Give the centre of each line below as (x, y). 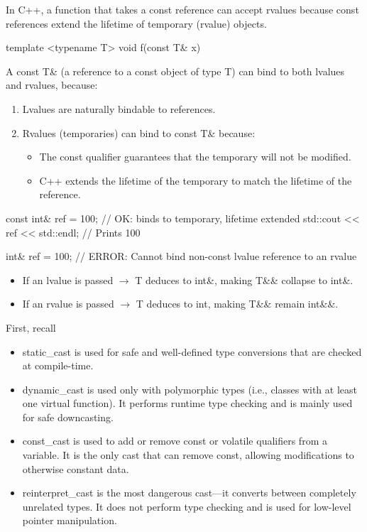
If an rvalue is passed (68, 304)
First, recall (31, 327)
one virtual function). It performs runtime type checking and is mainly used (187, 403)
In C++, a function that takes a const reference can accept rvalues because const (182, 9)
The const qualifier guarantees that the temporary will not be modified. (195, 157)
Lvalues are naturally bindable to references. (119, 108)
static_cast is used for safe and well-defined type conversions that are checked (192, 351)
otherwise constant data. (76, 468)
